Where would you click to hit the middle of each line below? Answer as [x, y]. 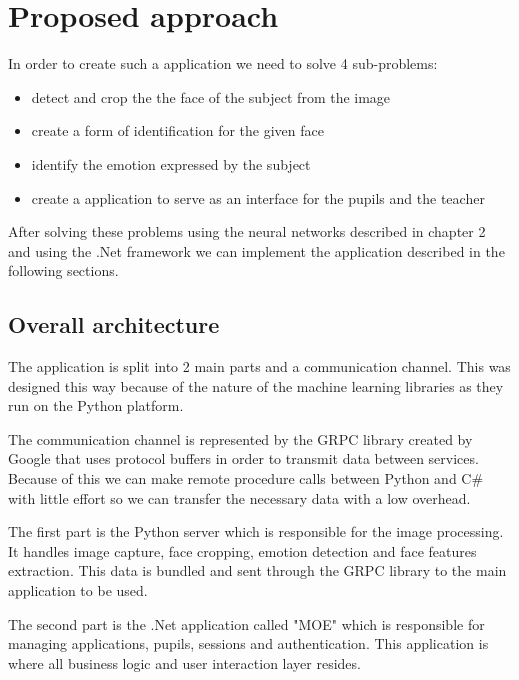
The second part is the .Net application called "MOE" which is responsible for [246, 623]
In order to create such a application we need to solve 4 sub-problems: [223, 63]
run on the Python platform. [96, 405]
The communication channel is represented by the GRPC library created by [240, 438]
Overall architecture [114, 324]
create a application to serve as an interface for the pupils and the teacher [258, 197]
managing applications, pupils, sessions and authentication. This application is [248, 643]
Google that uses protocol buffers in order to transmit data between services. [243, 458]
